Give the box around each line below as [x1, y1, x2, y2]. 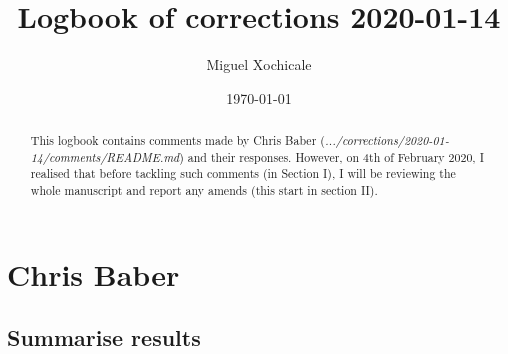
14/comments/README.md [30, 148, 180, 165]
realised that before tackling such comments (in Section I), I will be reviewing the [30, 165, 456, 182]
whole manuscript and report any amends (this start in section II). [30, 182, 378, 199]
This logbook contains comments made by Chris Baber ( [30, 132, 325, 149]
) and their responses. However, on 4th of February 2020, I [179, 148, 484, 165]
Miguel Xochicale [206, 54, 312, 75]
